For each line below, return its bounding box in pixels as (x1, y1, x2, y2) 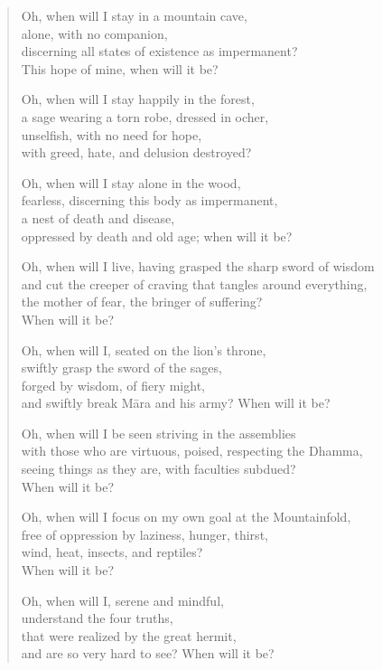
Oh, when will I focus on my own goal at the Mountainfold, (21, 507, 351, 526)
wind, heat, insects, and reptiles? (21, 543, 203, 561)
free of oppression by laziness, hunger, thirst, (21, 524, 268, 543)
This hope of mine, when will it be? (21, 59, 219, 78)
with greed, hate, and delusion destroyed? (21, 143, 252, 162)
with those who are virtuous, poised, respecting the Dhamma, (21, 441, 363, 460)
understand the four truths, (21, 609, 173, 628)
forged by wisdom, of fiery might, (21, 375, 205, 394)
